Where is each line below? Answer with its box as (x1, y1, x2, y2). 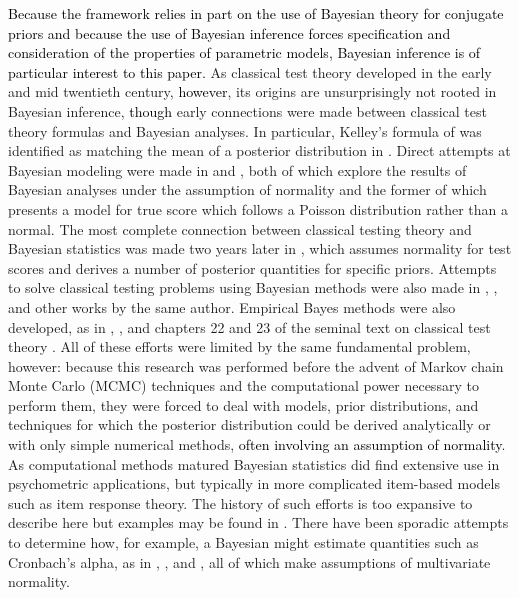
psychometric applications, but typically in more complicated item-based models (8, 473, 500, 494)
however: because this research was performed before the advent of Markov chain (8, 355, 504, 376)
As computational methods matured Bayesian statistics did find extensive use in (8, 453, 500, 474)
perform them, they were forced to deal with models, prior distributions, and (8, 394, 479, 415)
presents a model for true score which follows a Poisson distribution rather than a (8, 198, 508, 219)
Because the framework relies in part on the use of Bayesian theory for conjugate (8, 3, 504, 23)
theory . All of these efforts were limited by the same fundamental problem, (8, 336, 471, 357)
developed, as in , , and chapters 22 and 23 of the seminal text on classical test (8, 316, 491, 337)
